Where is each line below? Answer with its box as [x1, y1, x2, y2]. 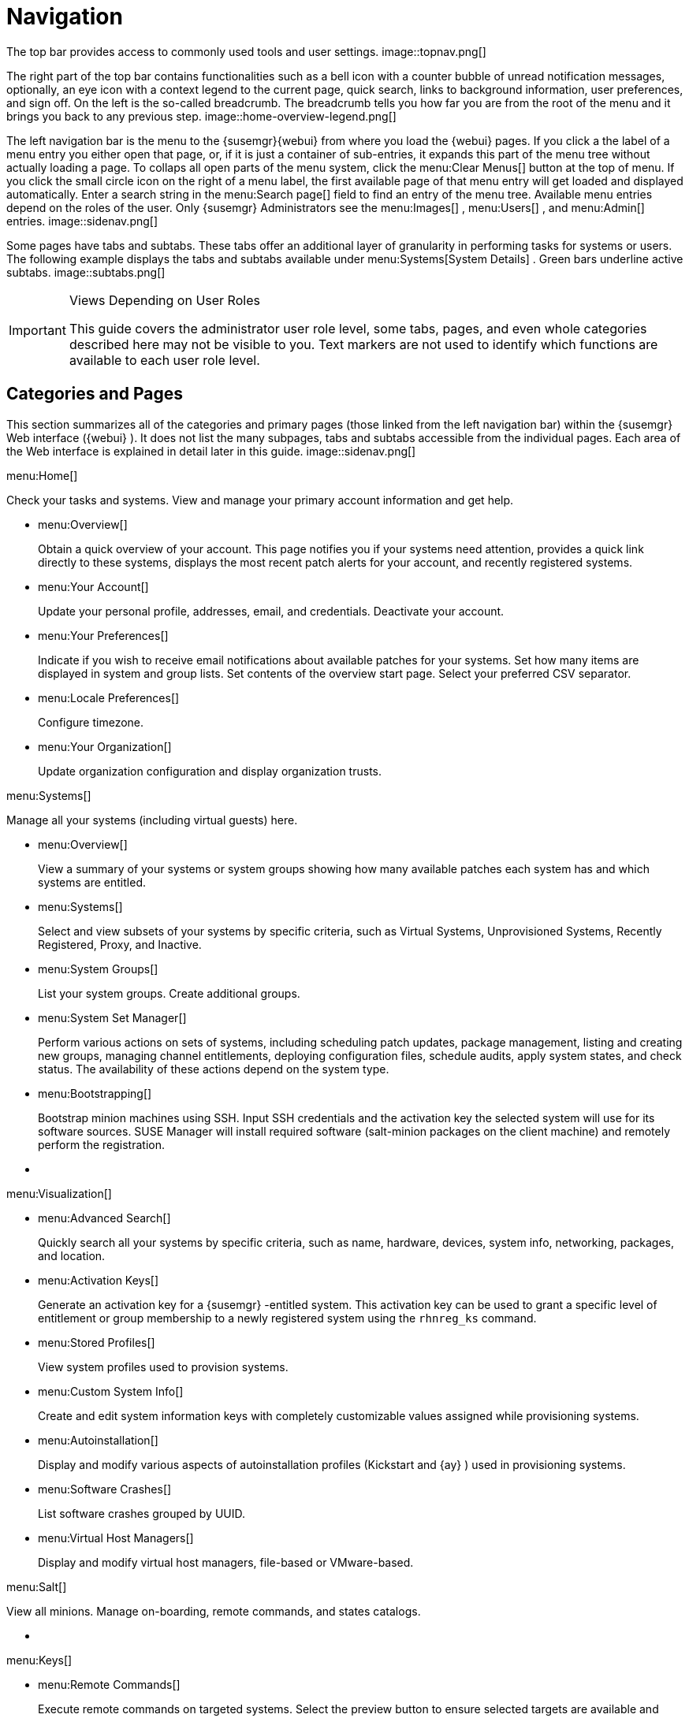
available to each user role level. [69, 351, 260, 368]
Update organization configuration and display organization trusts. [38, 764, 382, 778]
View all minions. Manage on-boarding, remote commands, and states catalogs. [6, 1604, 421, 1618]
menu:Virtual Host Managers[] [38, 1530, 194, 1545]
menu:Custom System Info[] [38, 1384, 184, 1398]
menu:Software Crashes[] [38, 1482, 172, 1496]
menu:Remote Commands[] [38, 1677, 181, 1691]
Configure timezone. [38, 715, 144, 729]
